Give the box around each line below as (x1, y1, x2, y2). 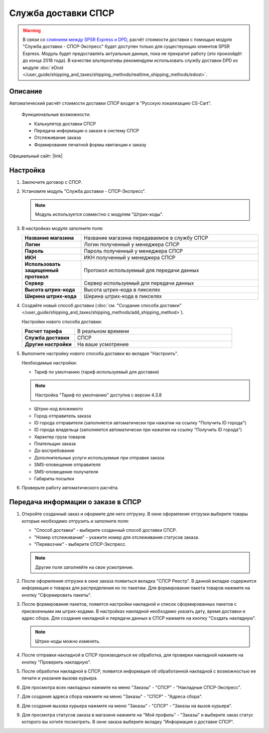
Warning (22, 27, 41, 33)
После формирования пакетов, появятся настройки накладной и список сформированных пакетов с (21, 601, 237, 607)
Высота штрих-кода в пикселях (84, 286, 160, 293)
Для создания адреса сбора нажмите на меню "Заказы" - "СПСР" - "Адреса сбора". (21, 694, 203, 700)
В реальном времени (77, 328, 130, 335)
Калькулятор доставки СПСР (34, 120, 96, 127)
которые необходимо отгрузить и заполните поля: (21, 518, 130, 524)
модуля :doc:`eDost (22, 64, 64, 70)
